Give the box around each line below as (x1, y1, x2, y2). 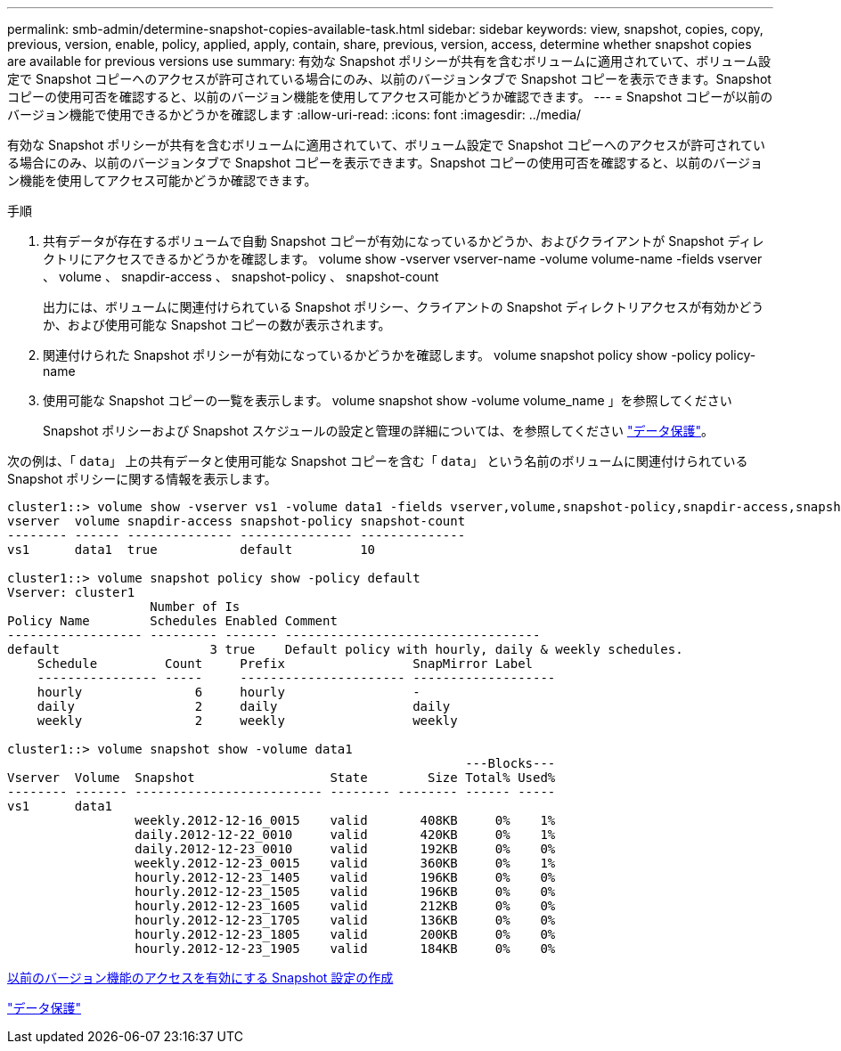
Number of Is (150, 599, 241, 614)
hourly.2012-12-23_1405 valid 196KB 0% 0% (135, 870, 556, 884)
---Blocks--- (465, 756, 556, 770)
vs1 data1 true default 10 (7, 542, 376, 557)
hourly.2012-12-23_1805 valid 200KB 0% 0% (135, 927, 556, 941)
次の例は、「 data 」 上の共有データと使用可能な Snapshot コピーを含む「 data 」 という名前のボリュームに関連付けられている (7, 453, 748, 468)
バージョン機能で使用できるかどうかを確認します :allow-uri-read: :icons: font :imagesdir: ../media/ (7, 107, 582, 122)
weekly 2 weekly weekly (37, 713, 458, 728)
